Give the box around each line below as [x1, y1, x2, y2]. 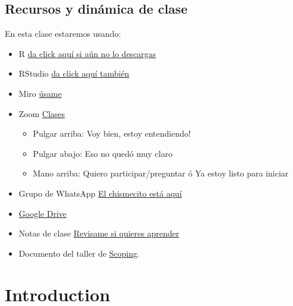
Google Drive [18, 207, 67, 219]
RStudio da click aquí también [18, 67, 129, 80]
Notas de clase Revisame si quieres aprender [18, 227, 179, 239]
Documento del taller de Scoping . [18, 247, 140, 259]
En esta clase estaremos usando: [5, 27, 121, 40]
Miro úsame [18, 87, 62, 99]
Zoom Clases [18, 107, 65, 119]
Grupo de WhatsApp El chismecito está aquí [18, 187, 182, 199]
